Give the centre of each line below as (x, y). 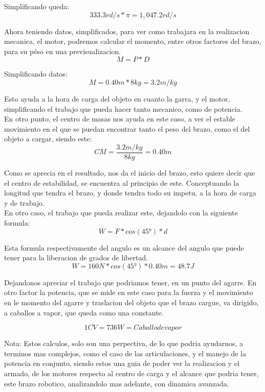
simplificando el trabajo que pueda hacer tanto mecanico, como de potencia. (123, 108)
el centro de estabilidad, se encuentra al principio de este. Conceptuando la (122, 182)
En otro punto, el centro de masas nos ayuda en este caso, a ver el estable (120, 119)
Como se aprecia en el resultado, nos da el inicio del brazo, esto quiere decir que (130, 173)
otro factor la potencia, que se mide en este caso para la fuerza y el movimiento (129, 292)
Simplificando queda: (37, 6)
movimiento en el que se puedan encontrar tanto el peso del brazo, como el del (127, 128)
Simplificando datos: (36, 74)
